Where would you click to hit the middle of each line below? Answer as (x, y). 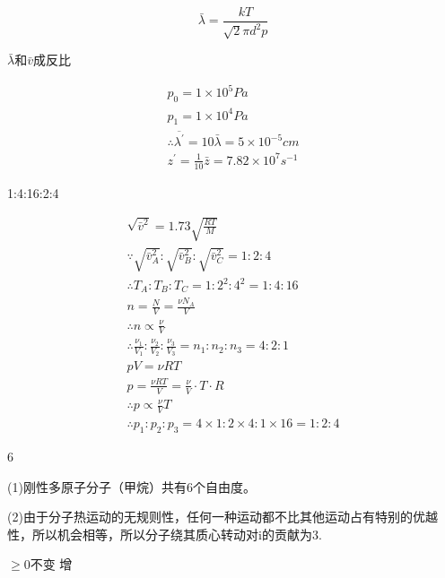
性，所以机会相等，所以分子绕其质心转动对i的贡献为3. (165, 534)
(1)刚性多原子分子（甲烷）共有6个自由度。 (131, 486)
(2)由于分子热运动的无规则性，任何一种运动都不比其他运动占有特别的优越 (222, 517)
